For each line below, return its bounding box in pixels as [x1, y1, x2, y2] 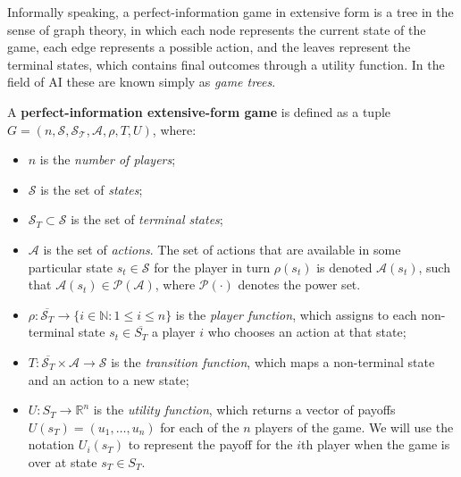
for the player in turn [154, 257, 271, 276]
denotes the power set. [238, 275, 361, 294]
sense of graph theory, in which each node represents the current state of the [7, 20, 426, 38]
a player [151, 322, 196, 341]
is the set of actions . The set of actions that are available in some [43, 239, 401, 258]
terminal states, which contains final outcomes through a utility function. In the [7, 54, 445, 73]
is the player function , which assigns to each [175, 305, 417, 323]
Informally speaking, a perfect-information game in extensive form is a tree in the [7, 3, 454, 21]
